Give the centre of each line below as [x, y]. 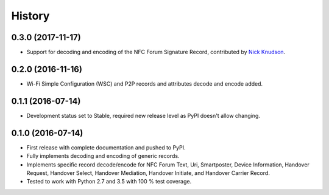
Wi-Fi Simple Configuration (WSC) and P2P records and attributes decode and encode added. [145, 84]
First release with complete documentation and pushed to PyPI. [106, 147]
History [30, 16]
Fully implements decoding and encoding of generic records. [103, 156]
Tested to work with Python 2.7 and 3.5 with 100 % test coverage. [109, 182]
